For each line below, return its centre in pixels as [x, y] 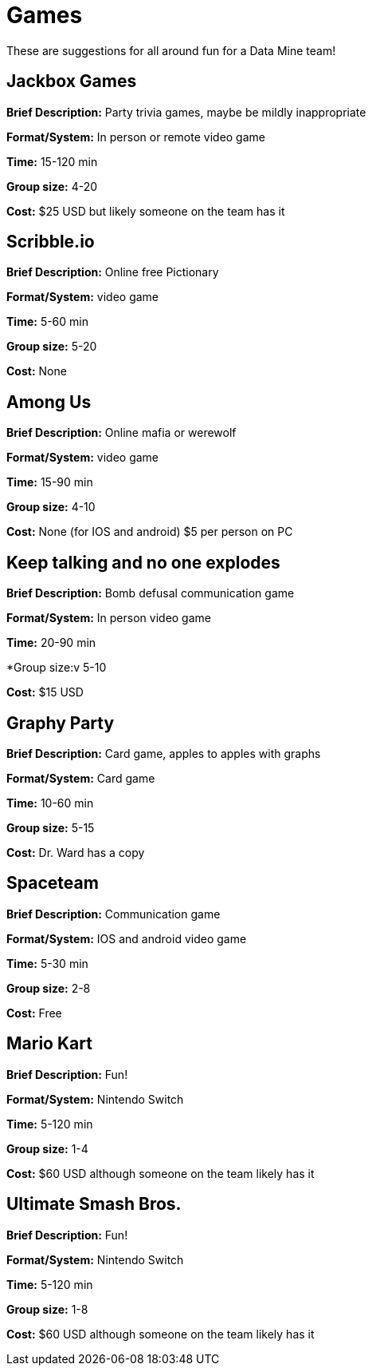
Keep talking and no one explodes [143, 562]
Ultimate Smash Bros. [94, 1204]
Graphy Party [61, 723]
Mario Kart [49, 1044]
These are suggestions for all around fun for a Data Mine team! [171, 50]
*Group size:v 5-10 [57, 668]
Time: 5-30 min [47, 963]
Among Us [49, 402]
